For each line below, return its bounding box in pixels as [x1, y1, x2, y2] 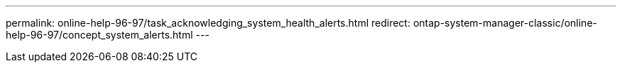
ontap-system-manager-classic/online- [413, 17, 597, 29]
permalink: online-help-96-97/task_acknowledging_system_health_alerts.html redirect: [6, 17, 410, 29]
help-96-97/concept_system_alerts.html [6, 29, 193, 41]
